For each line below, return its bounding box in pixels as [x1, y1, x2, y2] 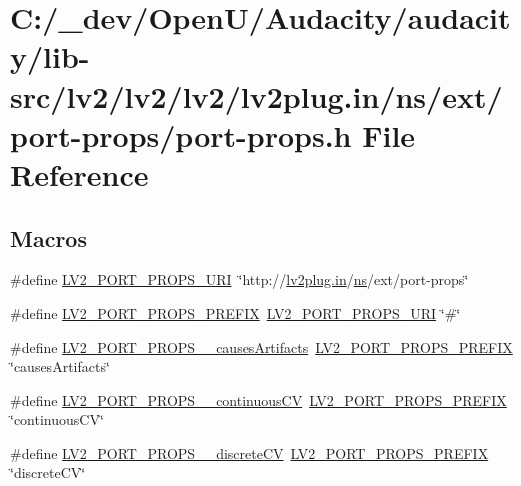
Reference [10, 153, 149, 194]
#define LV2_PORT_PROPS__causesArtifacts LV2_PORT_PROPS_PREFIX [10, 336, 513, 357]
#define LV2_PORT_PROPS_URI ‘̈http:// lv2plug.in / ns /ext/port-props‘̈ [10, 269, 469, 290]
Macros [10, 222, 87, 253]
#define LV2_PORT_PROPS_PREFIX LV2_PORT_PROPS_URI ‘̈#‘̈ [10, 302, 461, 323]
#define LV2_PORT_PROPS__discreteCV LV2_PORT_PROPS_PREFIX [10, 442, 489, 463]
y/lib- [10, 36, 90, 77]
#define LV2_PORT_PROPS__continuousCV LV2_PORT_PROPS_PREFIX [10, 389, 507, 410]
